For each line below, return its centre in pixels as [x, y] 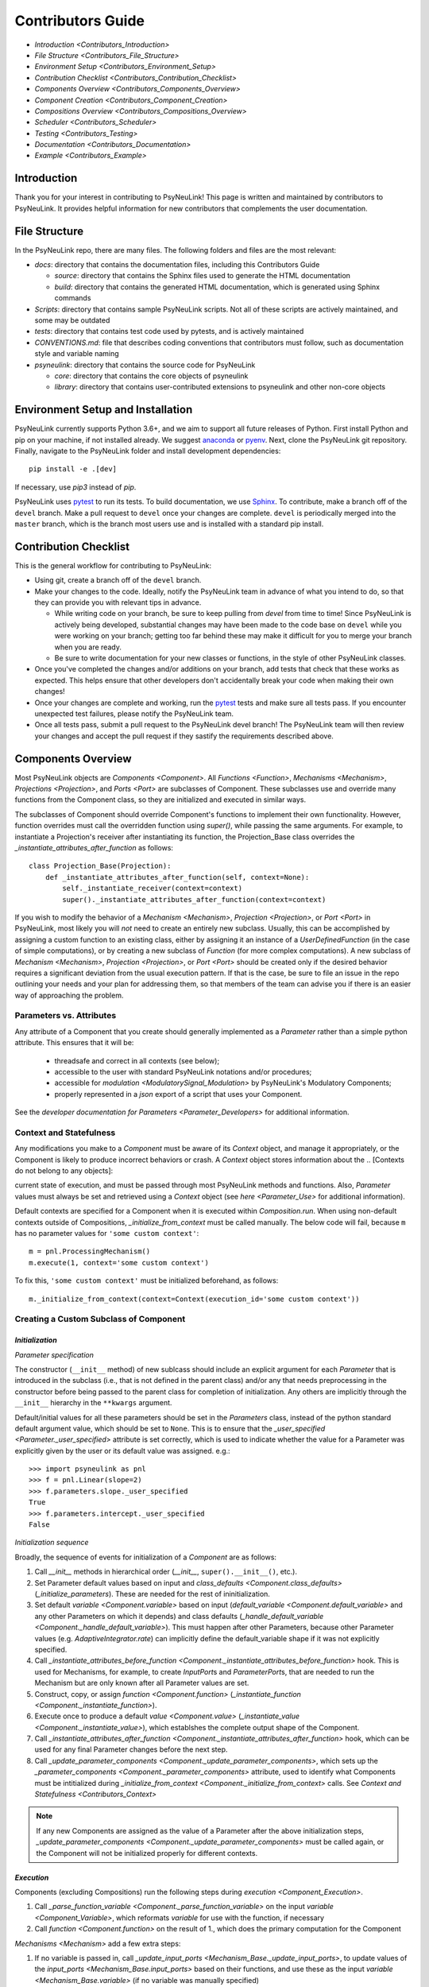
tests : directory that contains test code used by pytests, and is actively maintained [169, 331]
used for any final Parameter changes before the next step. [131, 1749]
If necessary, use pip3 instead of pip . [75, 487]
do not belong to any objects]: [64, 1171]
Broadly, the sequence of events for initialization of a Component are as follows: [146, 1557]
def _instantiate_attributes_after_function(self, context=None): [177, 877]
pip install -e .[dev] [73, 469]
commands [73, 298]
